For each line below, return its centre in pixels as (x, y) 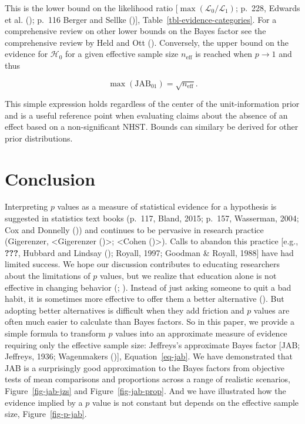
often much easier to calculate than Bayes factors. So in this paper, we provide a (150, 322)
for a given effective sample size (122, 54)
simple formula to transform (55, 333)
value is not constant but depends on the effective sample (195, 402)
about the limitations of (48, 276)
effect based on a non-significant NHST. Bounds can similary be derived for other (152, 127)
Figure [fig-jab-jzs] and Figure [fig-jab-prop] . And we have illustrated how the (145, 390)
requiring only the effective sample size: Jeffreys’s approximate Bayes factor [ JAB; (152, 344)
